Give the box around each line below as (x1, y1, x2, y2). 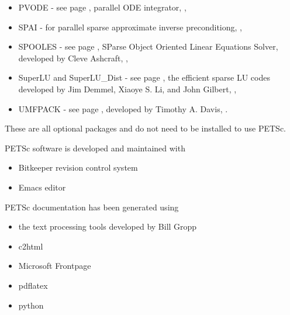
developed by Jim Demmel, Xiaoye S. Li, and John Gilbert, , (18, 82, 237, 95)
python (18, 299, 44, 311)
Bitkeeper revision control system (18, 161, 138, 174)
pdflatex (18, 279, 48, 291)
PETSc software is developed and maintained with (5, 141, 185, 154)
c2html (18, 240, 43, 252)
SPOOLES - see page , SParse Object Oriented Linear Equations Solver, (18, 40, 278, 53)
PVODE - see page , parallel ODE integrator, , (18, 1, 187, 13)
